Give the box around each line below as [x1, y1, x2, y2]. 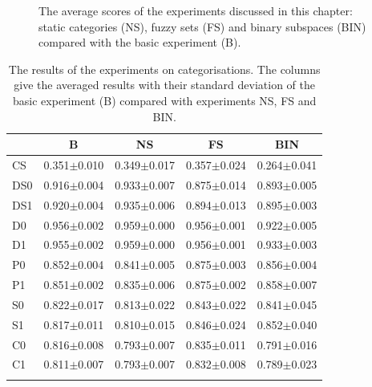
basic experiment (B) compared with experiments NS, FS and [13, 92, 317, 108]
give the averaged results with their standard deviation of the [14, 76, 316, 93]
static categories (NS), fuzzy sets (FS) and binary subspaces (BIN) [38, 18, 366, 35]
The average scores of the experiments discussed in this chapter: [38, 2, 353, 18]
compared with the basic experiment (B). [38, 34, 241, 51]
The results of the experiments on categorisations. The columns [8, 60, 321, 77]
